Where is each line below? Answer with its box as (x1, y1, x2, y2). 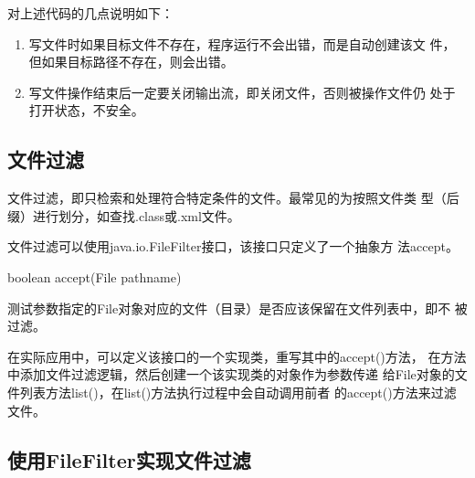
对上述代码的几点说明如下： (7, 4, 174, 22)
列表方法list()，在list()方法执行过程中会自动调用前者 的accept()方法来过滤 (19, 382, 457, 401)
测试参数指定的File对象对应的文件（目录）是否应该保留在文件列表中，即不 (7, 298, 451, 317)
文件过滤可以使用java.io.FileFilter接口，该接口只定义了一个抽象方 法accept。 (7, 237, 459, 256)
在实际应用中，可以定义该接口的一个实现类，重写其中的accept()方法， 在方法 (7, 346, 467, 366)
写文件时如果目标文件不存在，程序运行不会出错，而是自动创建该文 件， (28, 34, 456, 53)
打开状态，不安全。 (28, 101, 144, 120)
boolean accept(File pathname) (7, 267, 182, 286)
